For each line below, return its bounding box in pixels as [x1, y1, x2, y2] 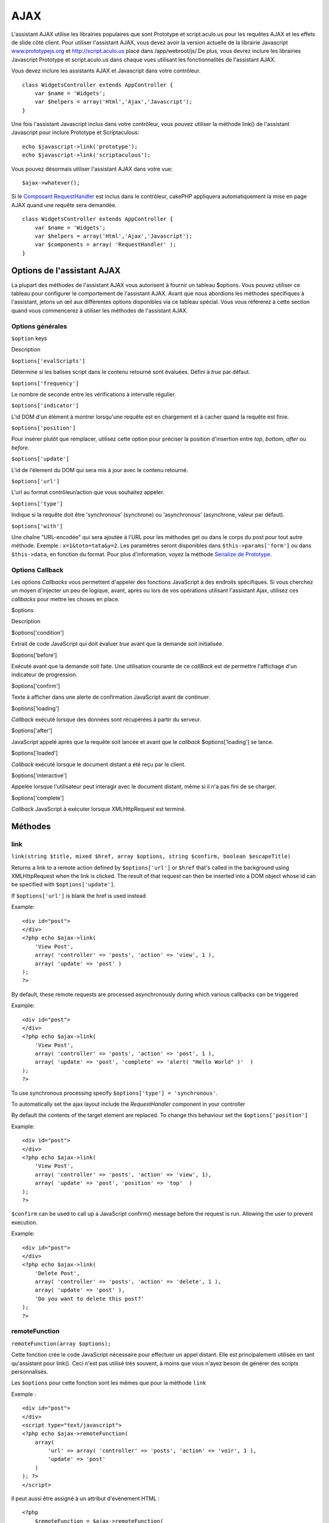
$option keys [11, 334, 48, 342]
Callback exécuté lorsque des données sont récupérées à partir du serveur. [11, 716, 201, 723]
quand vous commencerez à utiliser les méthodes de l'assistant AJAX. [11, 306, 188, 314]
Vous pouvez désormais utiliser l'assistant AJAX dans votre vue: [11, 165, 173, 172]
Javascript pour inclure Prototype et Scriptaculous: [11, 129, 140, 136]
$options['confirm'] [11, 682, 60, 690]
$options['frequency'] [11, 380, 79, 387]
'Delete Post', [34, 1270, 80, 1276]
